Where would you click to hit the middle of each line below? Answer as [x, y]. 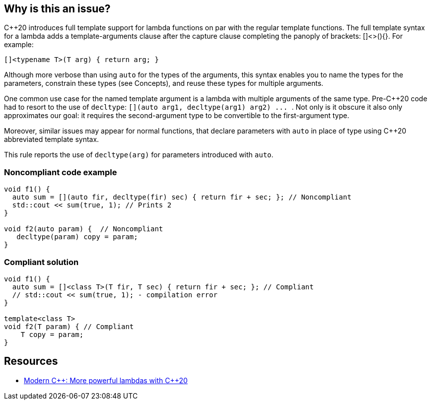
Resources [31, 361]
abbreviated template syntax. [52, 139]
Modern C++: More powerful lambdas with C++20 [106, 380]
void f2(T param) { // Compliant [69, 326]
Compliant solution [41, 262]
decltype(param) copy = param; [77, 237]
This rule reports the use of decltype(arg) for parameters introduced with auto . [139, 155]
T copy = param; [52, 334]
